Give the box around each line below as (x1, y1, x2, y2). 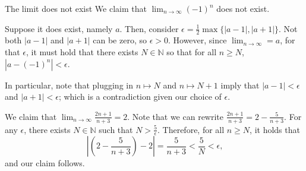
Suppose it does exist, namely (5, 22, 113, 34)
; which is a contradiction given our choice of (58, 90, 222, 103)
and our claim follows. (5, 157, 85, 169)
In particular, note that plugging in (5, 78, 133, 91)
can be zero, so (93, 34, 147, 46)
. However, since (168, 34, 227, 46)
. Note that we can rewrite (127, 110, 224, 122)
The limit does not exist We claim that (5, 2, 147, 14)
